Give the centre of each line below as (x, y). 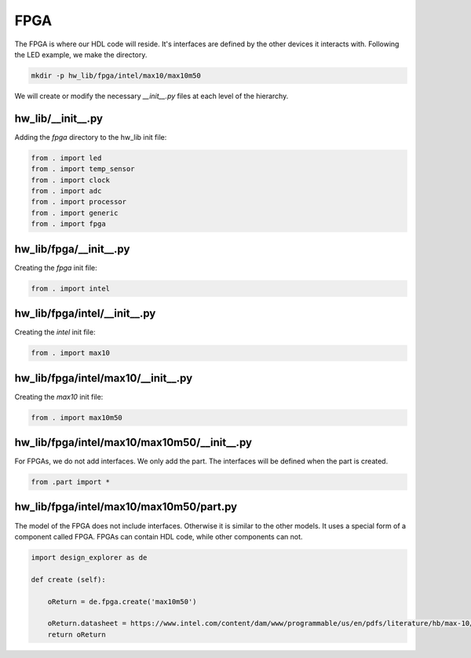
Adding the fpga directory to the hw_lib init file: (91, 137)
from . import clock (70, 180)
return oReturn (77, 634)
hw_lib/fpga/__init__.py (72, 249)
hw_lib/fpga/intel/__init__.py (85, 314)
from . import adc (66, 191)
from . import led (66, 158)
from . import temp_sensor (83, 169)
